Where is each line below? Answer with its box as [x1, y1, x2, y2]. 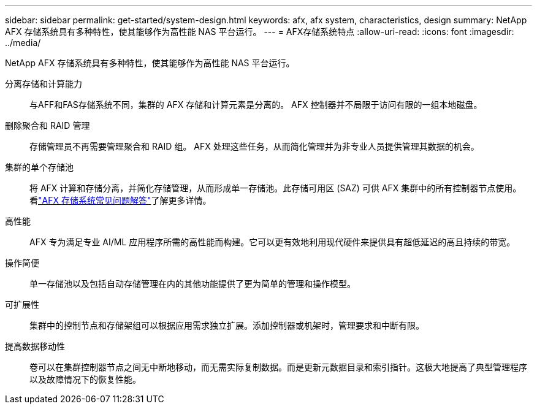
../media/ [5, 37, 41, 48]
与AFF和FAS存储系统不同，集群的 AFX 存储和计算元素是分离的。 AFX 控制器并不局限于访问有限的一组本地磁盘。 [29, 99, 482, 110]
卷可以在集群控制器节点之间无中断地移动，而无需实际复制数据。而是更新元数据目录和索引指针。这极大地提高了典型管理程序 [29, 362, 527, 372]
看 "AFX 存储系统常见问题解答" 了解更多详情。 [29, 195, 211, 205]
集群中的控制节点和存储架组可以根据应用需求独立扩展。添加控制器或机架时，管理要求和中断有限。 [29, 320, 424, 331]
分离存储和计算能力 [5, 78, 82, 89]
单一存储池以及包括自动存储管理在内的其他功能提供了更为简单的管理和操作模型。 [29, 278, 356, 289]
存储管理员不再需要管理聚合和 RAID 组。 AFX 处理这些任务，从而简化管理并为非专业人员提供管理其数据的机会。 [29, 141, 479, 151]
